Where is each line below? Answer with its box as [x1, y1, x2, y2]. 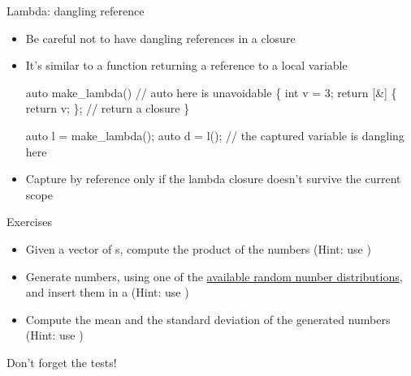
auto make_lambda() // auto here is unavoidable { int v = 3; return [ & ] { [25, 83, 397, 100]
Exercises [6, 213, 52, 230]
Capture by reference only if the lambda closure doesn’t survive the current [25, 170, 401, 187]
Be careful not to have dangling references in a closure [25, 29, 296, 46]
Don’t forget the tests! [6, 353, 117, 370]
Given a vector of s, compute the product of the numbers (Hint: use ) [25, 240, 371, 257]
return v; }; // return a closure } [25, 100, 190, 117]
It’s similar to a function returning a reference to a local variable [25, 57, 348, 74]
